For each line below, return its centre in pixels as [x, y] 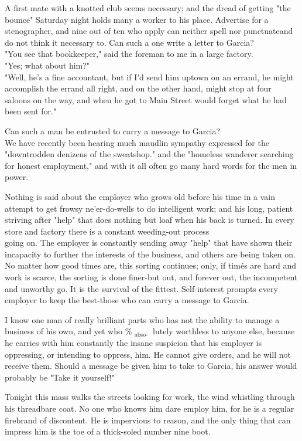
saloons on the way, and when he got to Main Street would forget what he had [146, 99]
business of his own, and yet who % [68, 331]
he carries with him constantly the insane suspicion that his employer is [133, 343]
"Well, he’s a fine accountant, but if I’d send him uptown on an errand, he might [149, 77]
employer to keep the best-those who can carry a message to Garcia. [127, 300]
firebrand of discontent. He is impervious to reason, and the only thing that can [148, 420]
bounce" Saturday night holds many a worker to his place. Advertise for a [137, 19]
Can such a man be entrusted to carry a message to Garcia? [113, 130]
